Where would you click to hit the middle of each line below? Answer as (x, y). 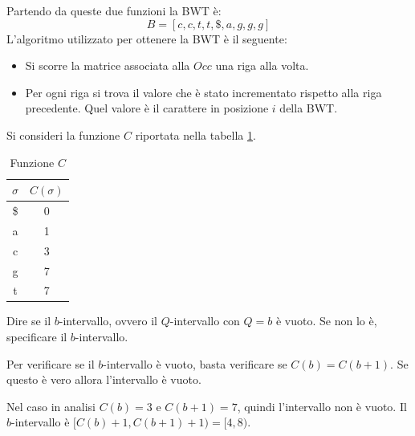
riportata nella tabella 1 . (195, 134)
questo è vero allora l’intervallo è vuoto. (104, 379)
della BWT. (309, 108)
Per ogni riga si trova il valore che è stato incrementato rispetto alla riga (203, 92)
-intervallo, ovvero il (108, 321)
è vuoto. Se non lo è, (326, 321)
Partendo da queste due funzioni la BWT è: (114, 10)
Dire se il (29, 321)
